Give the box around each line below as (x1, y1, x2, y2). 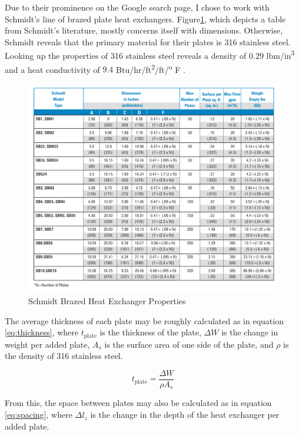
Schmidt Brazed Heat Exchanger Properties (28, 295, 186, 307)
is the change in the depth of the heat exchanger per (90, 408, 280, 421)
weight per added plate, (5, 338, 90, 350)
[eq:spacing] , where (5, 408, 72, 421)
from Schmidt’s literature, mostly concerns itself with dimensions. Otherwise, (5, 24, 283, 36)
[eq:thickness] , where (5, 326, 79, 338)
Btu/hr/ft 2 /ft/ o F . (116, 61, 185, 75)
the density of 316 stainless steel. (5, 350, 123, 362)
